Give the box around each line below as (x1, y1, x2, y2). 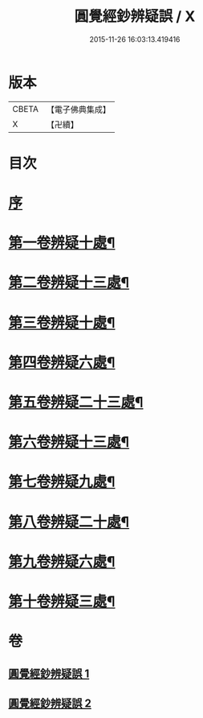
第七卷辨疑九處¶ (8, 472, 116, 491)
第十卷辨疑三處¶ (8, 592, 116, 610)
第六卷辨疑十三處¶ (8, 433, 130, 452)
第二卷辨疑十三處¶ (8, 274, 130, 292)
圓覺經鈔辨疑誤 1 (8, 666, 90, 680)
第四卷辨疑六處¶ (8, 353, 116, 371)
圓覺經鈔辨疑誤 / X (74, 7, 196, 26)
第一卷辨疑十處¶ (8, 234, 116, 252)
